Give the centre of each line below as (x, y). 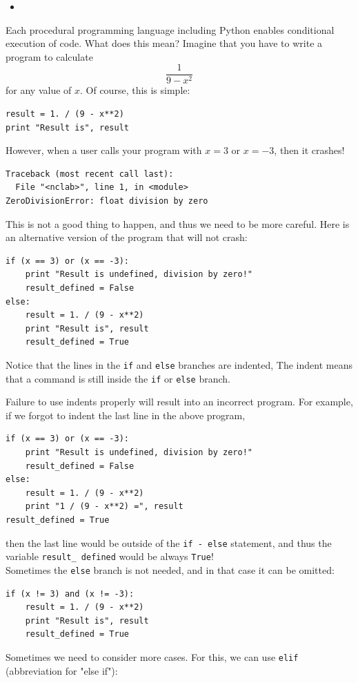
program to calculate (49, 56)
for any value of (39, 90)
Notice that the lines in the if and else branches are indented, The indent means (179, 364)
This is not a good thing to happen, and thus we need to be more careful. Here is (178, 223)
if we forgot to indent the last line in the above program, (126, 415)
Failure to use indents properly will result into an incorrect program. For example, (179, 402)
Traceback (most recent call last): (90, 174)
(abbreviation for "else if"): (62, 670)
